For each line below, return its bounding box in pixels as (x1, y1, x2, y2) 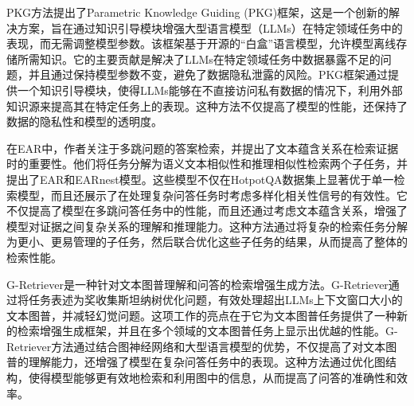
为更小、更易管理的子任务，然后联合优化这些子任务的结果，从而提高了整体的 (6, 233, 408, 250)
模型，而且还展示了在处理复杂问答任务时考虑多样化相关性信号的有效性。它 (17, 186, 408, 203)
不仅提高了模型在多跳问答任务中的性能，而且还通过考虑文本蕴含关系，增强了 (6, 202, 408, 219)
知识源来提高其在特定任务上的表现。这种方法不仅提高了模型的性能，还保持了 (6, 97, 408, 114)
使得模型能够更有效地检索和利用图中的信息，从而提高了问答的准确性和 (28, 369, 396, 386)
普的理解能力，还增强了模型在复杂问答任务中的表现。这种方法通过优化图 (6, 353, 385, 370)
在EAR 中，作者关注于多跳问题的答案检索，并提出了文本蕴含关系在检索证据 (6, 139, 399, 156)
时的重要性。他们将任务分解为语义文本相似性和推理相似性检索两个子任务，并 (6, 155, 408, 172)
